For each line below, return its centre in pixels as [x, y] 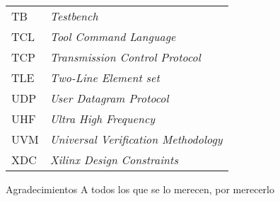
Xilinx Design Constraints [114, 160]
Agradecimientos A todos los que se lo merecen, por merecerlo [140, 189]
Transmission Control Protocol [125, 57]
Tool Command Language [113, 36]
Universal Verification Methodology [136, 139]
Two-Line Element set [105, 77]
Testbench [74, 16]
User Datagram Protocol [109, 98]
